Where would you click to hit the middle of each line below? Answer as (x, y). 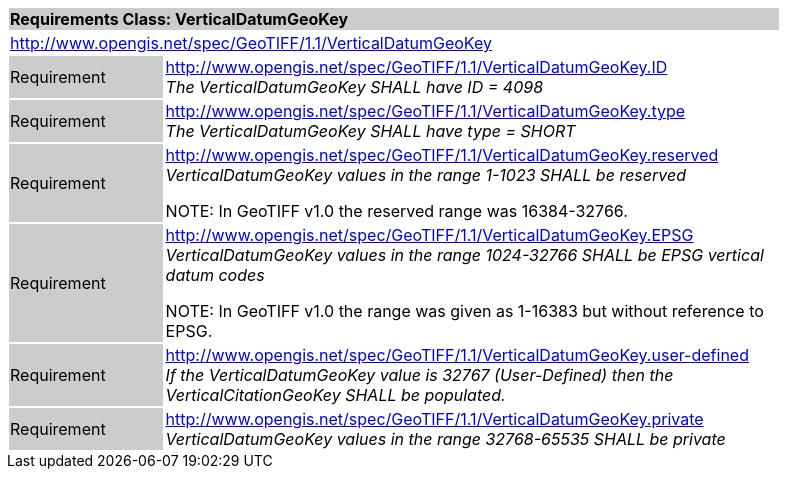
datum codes (215, 275)
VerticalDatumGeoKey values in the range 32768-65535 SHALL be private (445, 439)
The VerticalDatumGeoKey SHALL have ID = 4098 (354, 87)
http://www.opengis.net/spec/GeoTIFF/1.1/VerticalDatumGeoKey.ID (416, 67)
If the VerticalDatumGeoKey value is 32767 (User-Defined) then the (419, 375)
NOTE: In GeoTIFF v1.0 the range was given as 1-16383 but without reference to (464, 311)
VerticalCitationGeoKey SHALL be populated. (335, 395)
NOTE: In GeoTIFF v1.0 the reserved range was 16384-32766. (396, 211)
